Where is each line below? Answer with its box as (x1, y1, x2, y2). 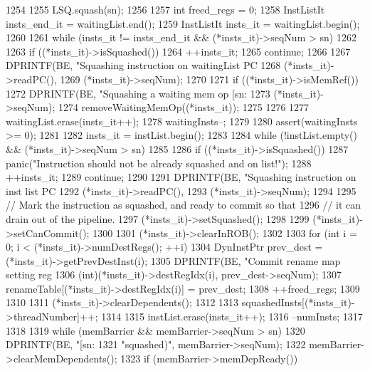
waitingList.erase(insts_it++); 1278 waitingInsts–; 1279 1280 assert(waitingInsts (6, 113, 358, 128)
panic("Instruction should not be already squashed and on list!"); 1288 (6, 155, 312, 170)
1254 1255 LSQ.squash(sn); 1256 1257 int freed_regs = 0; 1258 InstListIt (6, 2, 325, 16)
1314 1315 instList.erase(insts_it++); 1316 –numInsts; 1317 (101, 309, 363, 324)
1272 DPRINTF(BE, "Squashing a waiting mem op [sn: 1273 (6, 85, 270, 100)
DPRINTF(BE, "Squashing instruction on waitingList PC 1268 (6, 58, 281, 73)
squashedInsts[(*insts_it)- (241, 295, 355, 310)
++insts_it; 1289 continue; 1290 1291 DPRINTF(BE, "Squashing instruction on (6, 169, 356, 184)
